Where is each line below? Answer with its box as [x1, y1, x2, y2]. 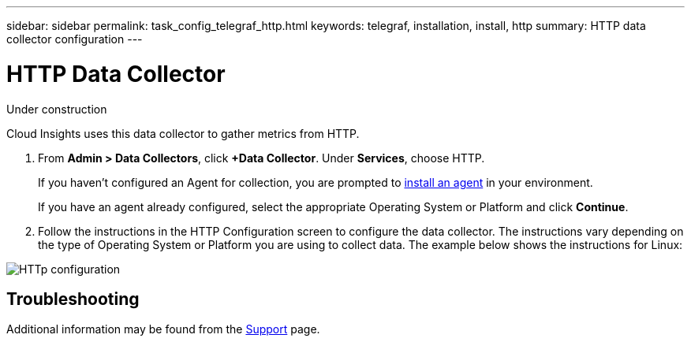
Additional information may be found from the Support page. [6, 322, 320, 336]
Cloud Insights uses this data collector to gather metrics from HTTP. [6, 126, 360, 140]
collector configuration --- [6, 32, 143, 46]
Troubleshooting [6, 288, 140, 309]
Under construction [6, 102, 107, 116]
